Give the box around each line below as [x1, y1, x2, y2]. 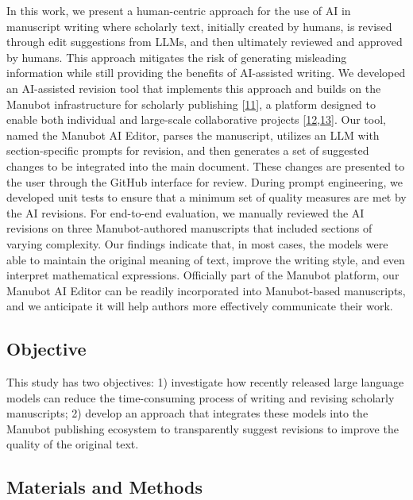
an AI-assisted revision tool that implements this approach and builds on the [6, 79, 381, 96]
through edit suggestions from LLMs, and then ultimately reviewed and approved [6, 33, 403, 50]
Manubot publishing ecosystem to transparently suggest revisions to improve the [6, 420, 399, 437]
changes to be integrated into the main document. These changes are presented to [6, 157, 405, 174]
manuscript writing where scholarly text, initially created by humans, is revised [6, 17, 392, 34]
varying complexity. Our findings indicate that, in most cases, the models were [6, 235, 388, 252]
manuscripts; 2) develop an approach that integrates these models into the [6, 405, 369, 421]
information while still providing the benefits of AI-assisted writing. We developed [6, 64, 406, 81]
